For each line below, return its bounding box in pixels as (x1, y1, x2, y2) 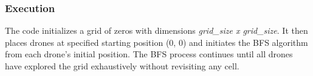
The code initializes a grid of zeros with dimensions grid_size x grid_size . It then (5, 24, 308, 37)
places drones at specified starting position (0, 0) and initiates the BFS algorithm (5, 36, 308, 48)
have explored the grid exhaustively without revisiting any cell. (5, 60, 239, 72)
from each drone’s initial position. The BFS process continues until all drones (5, 48, 293, 60)
